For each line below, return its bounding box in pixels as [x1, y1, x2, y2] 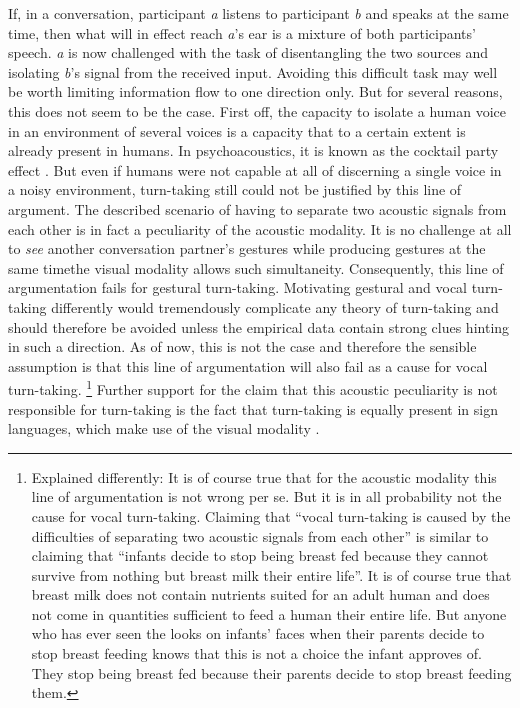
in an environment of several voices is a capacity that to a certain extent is [8, 120, 466, 141]
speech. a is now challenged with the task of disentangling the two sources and [8, 42, 489, 63]
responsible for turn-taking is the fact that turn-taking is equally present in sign [8, 398, 498, 419]
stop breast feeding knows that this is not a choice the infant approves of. [31, 643, 482, 664]
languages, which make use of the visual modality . [8, 418, 320, 439]
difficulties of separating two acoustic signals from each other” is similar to [31, 525, 489, 546]
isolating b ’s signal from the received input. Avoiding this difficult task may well [8, 61, 498, 82]
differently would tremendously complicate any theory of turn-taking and [51, 296, 499, 317]
